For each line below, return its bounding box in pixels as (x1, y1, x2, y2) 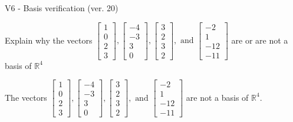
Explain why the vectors (5, 34, 93, 46)
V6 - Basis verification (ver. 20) (5, 2, 118, 14)
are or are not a (231, 34, 288, 46)
